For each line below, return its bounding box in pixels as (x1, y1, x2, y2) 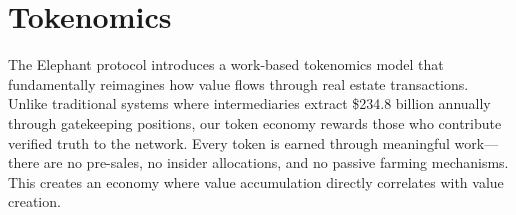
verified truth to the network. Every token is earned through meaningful (8, 132, 450, 153)
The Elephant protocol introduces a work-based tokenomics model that (8, 54, 444, 75)
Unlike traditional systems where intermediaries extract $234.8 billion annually (8, 93, 491, 114)
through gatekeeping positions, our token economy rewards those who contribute (8, 112, 502, 133)
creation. (8, 191, 61, 212)
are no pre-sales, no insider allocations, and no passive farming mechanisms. (43, 152, 509, 173)
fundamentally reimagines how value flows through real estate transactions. (8, 73, 469, 94)
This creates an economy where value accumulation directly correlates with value (8, 171, 504, 192)
